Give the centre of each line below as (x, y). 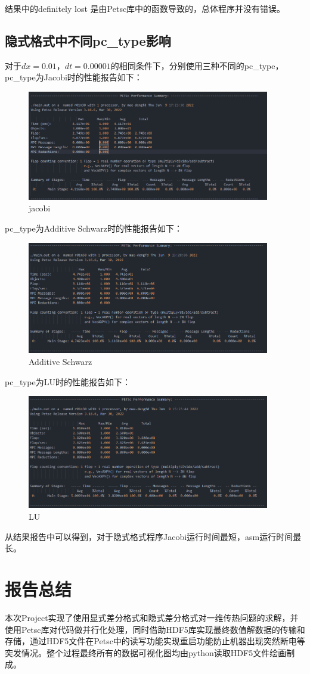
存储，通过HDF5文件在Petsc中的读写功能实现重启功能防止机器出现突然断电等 (155, 641)
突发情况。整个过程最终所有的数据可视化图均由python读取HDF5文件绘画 (146, 652)
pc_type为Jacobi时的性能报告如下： (74, 77)
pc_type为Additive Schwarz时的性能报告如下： (94, 228)
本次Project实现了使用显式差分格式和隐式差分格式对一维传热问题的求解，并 (152, 617)
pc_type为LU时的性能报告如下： (68, 381)
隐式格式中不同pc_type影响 (88, 40)
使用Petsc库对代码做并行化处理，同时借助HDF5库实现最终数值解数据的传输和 (155, 629)
